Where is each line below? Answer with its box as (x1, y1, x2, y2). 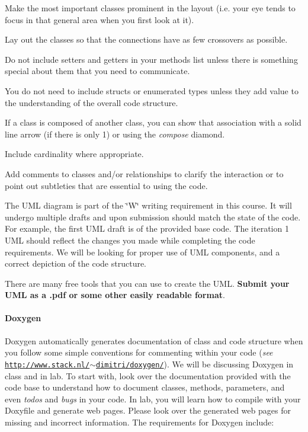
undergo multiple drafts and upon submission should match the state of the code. (5, 210, 301, 223)
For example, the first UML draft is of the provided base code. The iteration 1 (5, 222, 289, 235)
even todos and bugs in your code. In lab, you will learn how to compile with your (5, 392, 301, 405)
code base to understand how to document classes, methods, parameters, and (5, 381, 285, 393)
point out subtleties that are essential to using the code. (5, 179, 208, 191)
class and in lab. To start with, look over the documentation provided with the (5, 369, 291, 382)
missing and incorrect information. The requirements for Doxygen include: (5, 415, 274, 428)
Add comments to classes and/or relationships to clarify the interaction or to (5, 167, 284, 180)
